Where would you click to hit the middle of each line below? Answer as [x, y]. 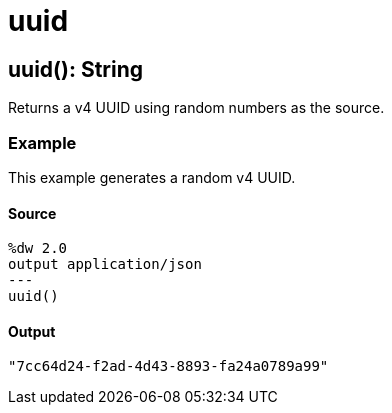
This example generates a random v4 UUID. [152, 177]
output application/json [105, 264]
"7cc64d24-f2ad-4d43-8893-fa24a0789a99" [168, 366]
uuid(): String [76, 69]
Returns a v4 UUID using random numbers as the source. [196, 108]
